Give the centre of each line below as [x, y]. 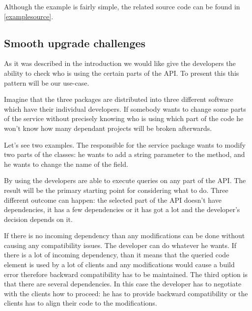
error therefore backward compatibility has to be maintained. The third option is [126, 274]
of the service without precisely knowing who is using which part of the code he [124, 118]
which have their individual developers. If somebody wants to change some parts [125, 109]
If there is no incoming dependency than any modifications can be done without [125, 235]
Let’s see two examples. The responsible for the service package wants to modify [125, 144]
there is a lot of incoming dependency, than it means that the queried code [117, 255]
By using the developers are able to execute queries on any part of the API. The [125, 180]
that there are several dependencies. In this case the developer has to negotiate [123, 284]
